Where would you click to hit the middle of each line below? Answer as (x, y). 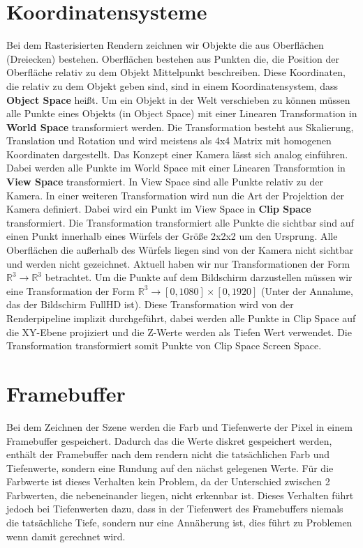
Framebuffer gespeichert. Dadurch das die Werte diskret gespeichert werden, (169, 440)
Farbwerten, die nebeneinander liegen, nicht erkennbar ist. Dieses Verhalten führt (180, 495)
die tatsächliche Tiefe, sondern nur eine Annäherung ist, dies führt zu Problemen (179, 523)
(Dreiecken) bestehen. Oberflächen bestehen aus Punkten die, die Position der (173, 58)
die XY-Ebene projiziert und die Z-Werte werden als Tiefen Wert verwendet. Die (179, 332)
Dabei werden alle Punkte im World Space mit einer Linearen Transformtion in (176, 168)
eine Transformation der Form (71, 290)
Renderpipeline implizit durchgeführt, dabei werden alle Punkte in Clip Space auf (181, 318)
